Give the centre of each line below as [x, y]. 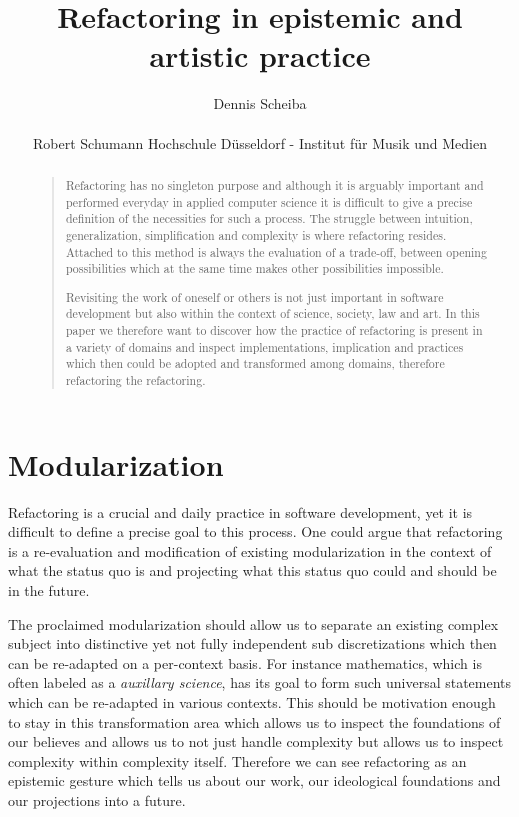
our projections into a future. [97, 799]
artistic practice [260, 55]
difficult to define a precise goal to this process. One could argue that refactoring [255, 531]
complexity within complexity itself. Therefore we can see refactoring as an [237, 760]
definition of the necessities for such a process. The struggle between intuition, [269, 218]
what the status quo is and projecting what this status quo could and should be [252, 570]
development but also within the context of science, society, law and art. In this [272, 313]
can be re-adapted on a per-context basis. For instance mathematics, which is [245, 662]
